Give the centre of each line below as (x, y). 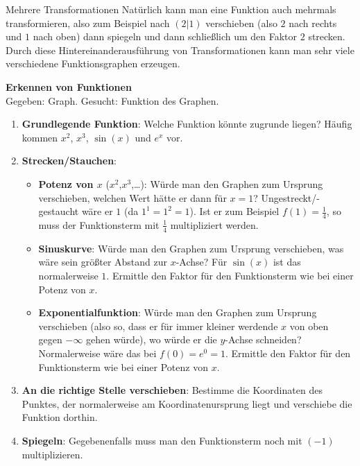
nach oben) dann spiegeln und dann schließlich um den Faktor (165, 36)
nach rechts (313, 23)
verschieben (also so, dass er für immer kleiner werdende (158, 326)
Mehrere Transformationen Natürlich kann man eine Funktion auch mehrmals (171, 9)
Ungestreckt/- (290, 197)
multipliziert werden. (214, 224)
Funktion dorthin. (60, 417)
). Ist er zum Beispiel (234, 211)
